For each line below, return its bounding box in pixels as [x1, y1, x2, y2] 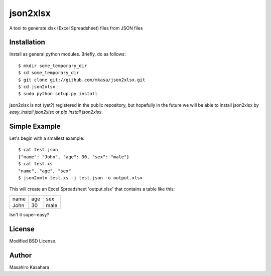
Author [9, 251, 32, 259]
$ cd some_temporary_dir [18, 70, 79, 76]
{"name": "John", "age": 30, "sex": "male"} [18, 154, 130, 160]
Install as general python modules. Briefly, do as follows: [9, 51, 126, 57]
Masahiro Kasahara [9, 264, 50, 270]
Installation [9, 38, 45, 47]
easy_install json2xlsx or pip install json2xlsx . [9, 109, 103, 115]
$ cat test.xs [18, 161, 53, 167]
